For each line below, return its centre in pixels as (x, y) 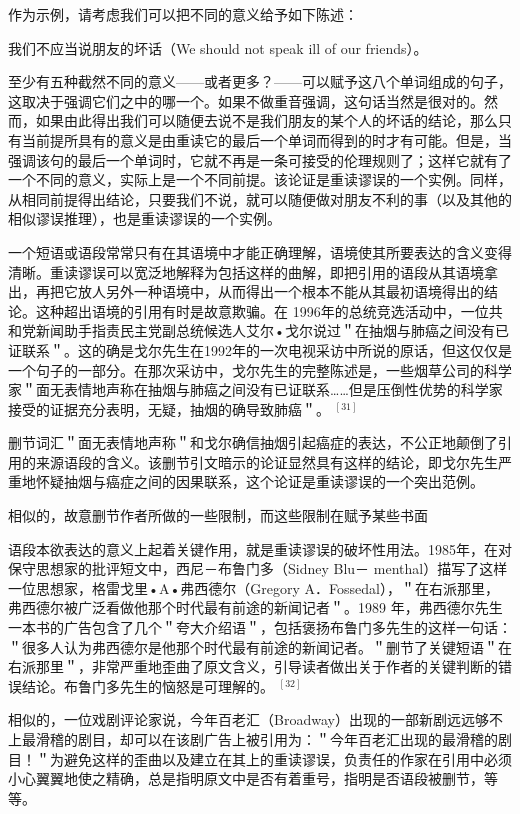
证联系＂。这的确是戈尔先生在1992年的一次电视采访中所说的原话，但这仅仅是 (260, 349)
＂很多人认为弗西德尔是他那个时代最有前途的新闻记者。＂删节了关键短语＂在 (260, 646)
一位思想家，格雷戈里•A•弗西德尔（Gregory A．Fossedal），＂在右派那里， (253, 587)
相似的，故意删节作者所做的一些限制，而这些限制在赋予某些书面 (218, 515)
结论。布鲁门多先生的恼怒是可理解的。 (147, 685)
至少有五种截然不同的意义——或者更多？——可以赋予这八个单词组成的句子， (260, 81)
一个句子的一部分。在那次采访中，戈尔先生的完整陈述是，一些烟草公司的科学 (260, 369)
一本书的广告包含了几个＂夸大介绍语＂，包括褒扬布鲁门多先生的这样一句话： (260, 627)
